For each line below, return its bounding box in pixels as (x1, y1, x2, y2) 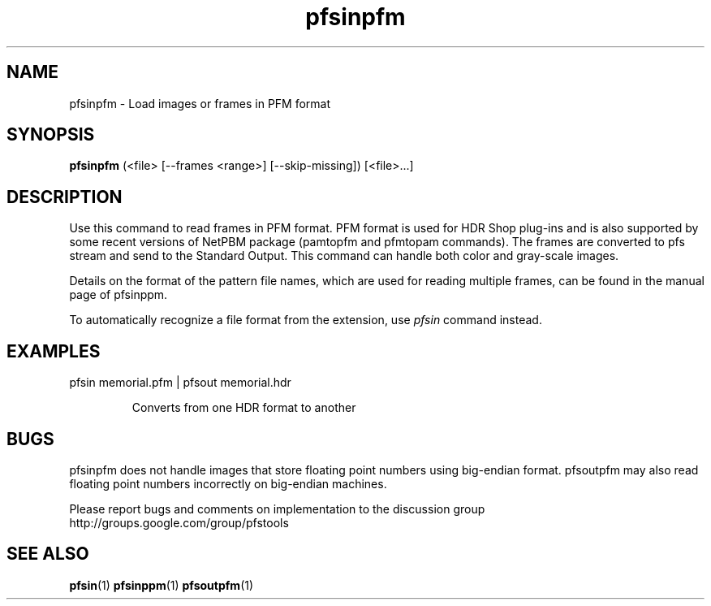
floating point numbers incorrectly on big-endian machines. (69, 476, 387, 491)
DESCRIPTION (6, 186, 123, 207)
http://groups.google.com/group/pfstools (69, 515, 289, 530)
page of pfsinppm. (69, 288, 168, 302)
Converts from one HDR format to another (131, 400, 356, 415)
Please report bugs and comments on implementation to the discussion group (69, 501, 485, 516)
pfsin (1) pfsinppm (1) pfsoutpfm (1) (69, 578, 254, 592)
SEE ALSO (6, 543, 89, 565)
